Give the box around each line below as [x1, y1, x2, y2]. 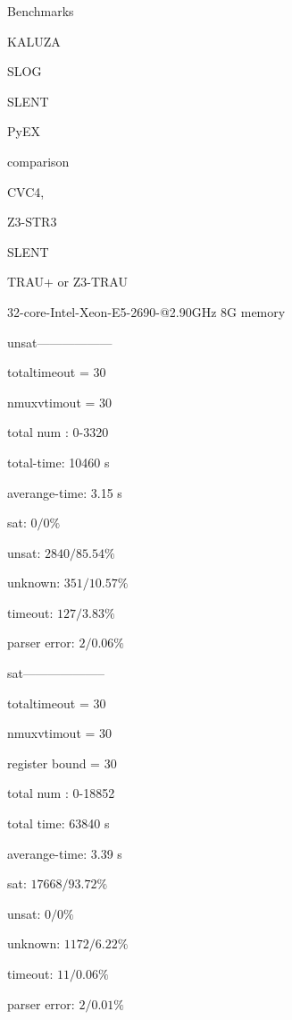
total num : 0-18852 [7, 784, 115, 802]
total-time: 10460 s [7, 452, 110, 471]
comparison [7, 151, 70, 170]
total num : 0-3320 [7, 423, 109, 441]
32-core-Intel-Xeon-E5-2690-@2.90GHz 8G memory [7, 302, 286, 321]
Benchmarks [7, 2, 74, 20]
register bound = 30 [7, 753, 117, 772]
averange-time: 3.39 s [7, 844, 122, 862]
